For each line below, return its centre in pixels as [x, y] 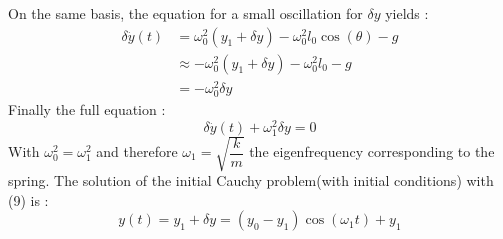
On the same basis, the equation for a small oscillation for [185, 13]
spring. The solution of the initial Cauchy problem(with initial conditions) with [251, 180]
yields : [407, 13]
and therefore [137, 151]
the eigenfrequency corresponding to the [372, 151]
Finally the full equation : [87, 108]
